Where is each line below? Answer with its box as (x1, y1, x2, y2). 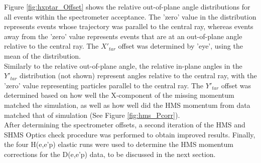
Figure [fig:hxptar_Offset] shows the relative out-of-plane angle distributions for (4, 2, 250, 12)
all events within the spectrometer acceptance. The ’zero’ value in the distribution (4, 11, 256, 22)
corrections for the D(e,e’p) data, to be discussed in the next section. (4, 148, 216, 159)
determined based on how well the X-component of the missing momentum (4, 90, 234, 100)
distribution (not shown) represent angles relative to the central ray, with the (20, 70, 257, 81)
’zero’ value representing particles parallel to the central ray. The (4, 80, 204, 90)
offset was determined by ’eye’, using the (118, 41, 243, 51)
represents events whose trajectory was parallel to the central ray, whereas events (4, 21, 253, 32)
